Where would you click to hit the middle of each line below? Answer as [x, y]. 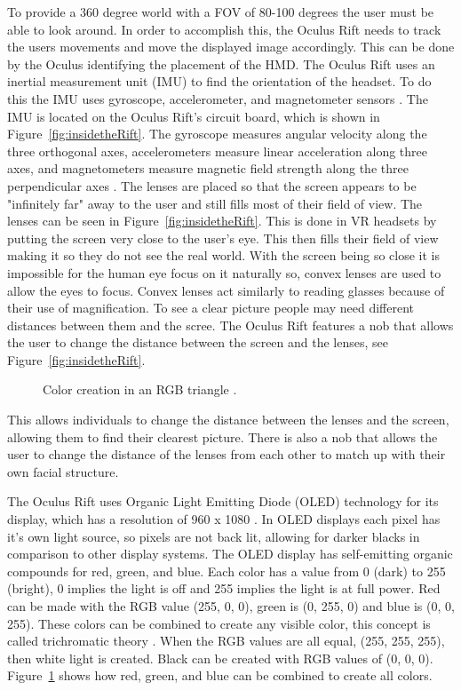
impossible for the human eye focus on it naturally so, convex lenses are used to [224, 272]
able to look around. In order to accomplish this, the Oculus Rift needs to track [224, 29]
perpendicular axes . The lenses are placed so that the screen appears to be [212, 185]
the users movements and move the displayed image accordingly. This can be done [231, 47]
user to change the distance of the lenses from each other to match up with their [227, 454]
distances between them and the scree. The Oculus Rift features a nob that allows [230, 325]
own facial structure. [63, 471]
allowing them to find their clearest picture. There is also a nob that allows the [223, 436]
